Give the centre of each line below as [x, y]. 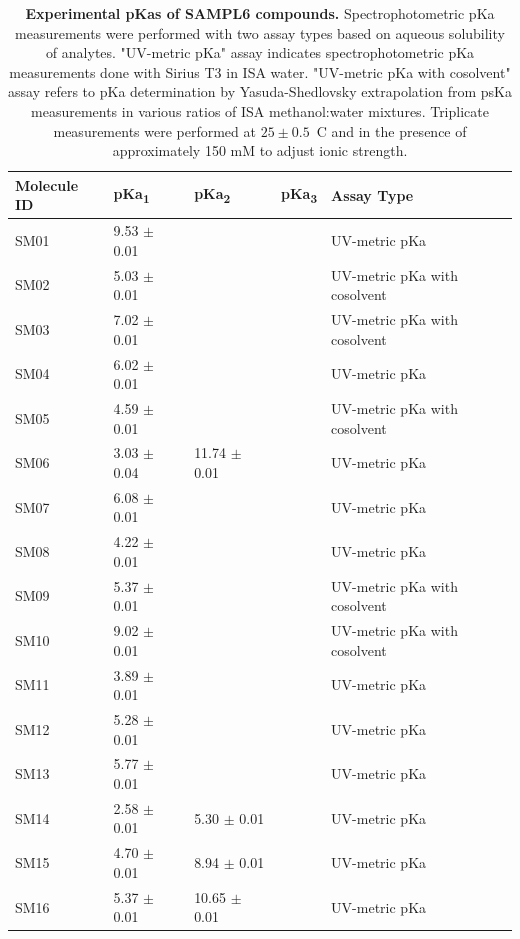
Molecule [47, 184]
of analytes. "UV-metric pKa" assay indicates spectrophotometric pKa [260, 52]
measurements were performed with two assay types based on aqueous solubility [260, 32]
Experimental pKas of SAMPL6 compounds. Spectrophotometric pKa [260, 13]
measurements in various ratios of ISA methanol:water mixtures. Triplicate [260, 110]
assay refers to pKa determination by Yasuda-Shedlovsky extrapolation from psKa [260, 91]
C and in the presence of [391, 130]
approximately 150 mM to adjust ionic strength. [260, 150]
